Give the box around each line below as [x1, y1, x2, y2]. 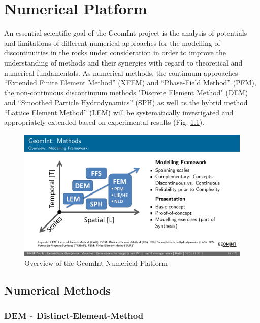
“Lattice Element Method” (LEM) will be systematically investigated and [4, 107, 234, 117]
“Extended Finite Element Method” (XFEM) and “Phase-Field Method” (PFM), [4, 77, 256, 88]
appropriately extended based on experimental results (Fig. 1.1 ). [4, 117, 205, 127]
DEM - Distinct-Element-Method [4, 309, 144, 321]
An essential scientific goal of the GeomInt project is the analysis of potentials [4, 27, 247, 38]
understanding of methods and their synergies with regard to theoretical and [4, 57, 243, 68]
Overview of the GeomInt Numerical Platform [24, 257, 168, 268]
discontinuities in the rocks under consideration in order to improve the [4, 47, 226, 58]
